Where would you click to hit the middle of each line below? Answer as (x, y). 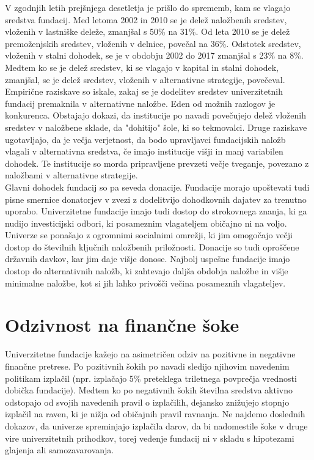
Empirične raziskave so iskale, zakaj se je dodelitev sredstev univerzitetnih (144, 91)
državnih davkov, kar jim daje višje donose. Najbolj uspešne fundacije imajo (148, 259)
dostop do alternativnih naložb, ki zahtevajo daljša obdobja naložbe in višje (147, 271)
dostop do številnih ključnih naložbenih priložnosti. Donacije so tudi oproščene (152, 246)
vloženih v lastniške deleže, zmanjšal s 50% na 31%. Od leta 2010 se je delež (148, 31)
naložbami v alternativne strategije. (71, 175)
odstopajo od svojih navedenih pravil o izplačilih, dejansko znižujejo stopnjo (147, 402)
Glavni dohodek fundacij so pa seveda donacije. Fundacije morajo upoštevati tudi (157, 187)
